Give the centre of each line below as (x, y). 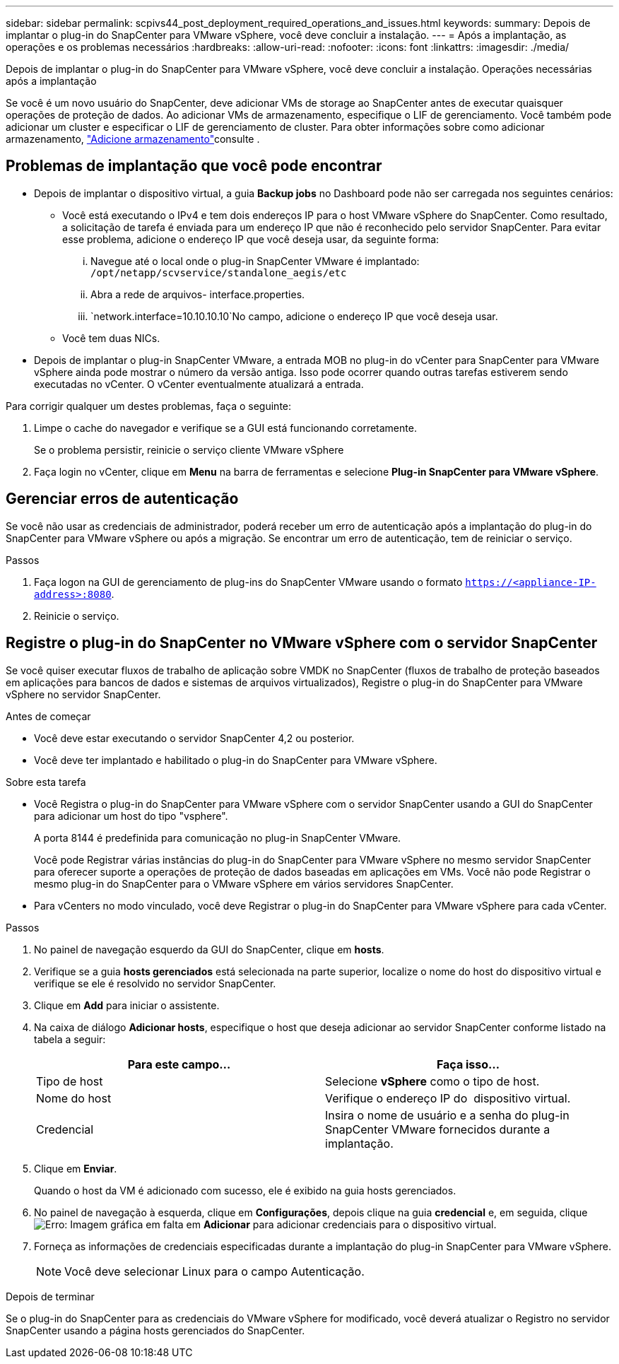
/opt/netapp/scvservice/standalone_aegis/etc (219, 272)
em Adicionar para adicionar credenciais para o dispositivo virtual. (341, 1224)
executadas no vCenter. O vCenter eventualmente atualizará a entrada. (199, 384)
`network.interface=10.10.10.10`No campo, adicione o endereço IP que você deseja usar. (294, 316)
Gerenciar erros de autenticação (122, 499)
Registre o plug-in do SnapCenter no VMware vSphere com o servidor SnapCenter (302, 643)
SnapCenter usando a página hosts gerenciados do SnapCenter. (155, 1330)
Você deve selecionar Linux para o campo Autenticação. (214, 1271)
